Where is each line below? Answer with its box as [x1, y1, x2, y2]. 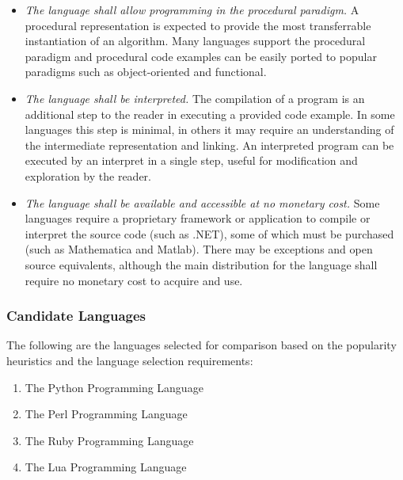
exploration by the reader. [25, 167, 151, 184]
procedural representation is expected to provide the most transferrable [25, 17, 371, 33]
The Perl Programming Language [25, 406, 188, 422]
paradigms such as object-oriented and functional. [25, 63, 267, 80]
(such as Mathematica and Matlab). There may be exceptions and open [25, 241, 373, 257]
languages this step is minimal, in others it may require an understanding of [25, 121, 394, 138]
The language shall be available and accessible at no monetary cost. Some [25, 194, 380, 211]
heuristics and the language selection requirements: [6, 352, 253, 368]
